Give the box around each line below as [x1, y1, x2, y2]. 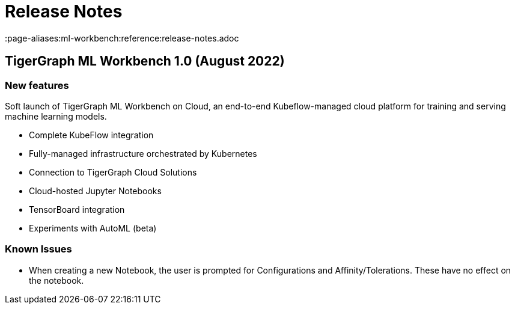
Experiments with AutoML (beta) [29, 222, 157, 233]
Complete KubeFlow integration [29, 129, 154, 140]
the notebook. [29, 275, 84, 286]
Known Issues [5, 243, 72, 255]
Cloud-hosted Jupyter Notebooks [29, 185, 162, 196]
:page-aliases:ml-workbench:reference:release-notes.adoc [5, 32, 239, 43]
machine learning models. [5, 111, 107, 121]
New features [5, 79, 69, 91]
